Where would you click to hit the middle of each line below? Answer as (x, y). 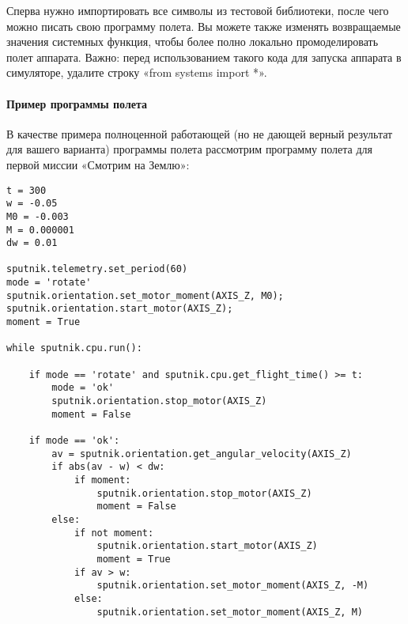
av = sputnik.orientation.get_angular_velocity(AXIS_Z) (202, 454)
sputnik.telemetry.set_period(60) (97, 269)
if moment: (102, 480)
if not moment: (114, 533)
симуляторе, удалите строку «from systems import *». (137, 72)
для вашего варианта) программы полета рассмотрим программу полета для (189, 149)
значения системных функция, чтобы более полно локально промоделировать (193, 42)
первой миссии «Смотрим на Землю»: (98, 164)
